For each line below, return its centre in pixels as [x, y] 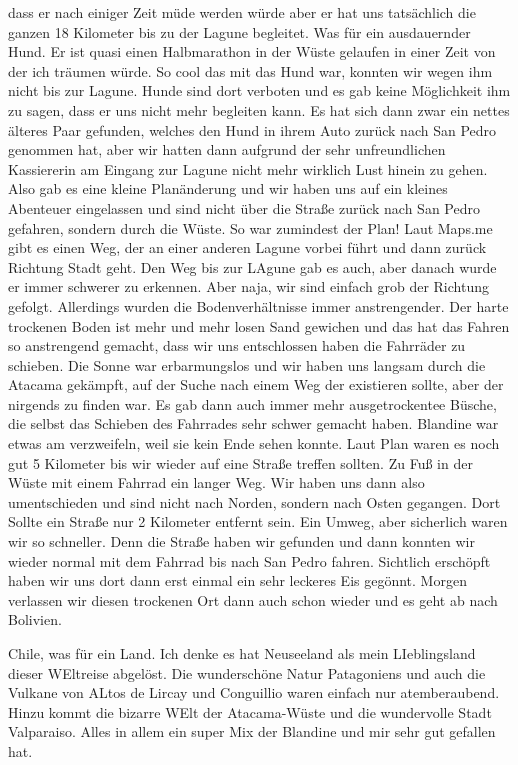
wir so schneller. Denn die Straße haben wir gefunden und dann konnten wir [241, 541]
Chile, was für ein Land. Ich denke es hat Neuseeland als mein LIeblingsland [242, 653]
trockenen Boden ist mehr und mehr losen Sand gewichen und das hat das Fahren [259, 325]
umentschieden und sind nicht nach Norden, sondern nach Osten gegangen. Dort [254, 501]
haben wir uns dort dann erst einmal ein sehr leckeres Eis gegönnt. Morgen [237, 580]
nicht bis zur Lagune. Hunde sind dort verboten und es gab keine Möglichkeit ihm [259, 90]
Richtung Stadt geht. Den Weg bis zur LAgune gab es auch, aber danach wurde [252, 266]
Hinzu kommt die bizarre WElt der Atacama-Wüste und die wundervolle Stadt [250, 711]
